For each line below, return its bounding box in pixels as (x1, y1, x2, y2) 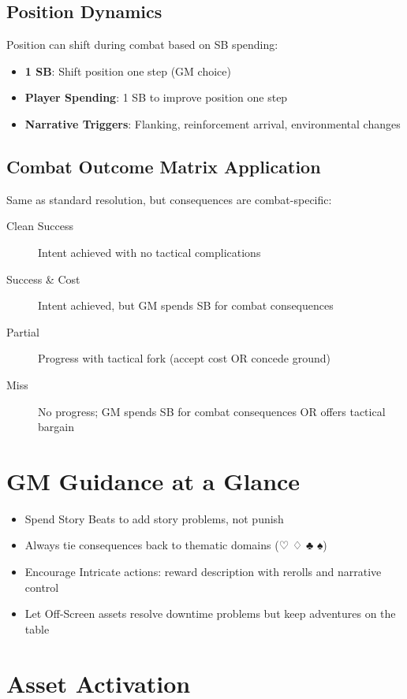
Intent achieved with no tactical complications (38, 244, 261, 260)
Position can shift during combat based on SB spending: (6, 36, 278, 53)
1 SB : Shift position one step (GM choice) (24, 62, 231, 79)
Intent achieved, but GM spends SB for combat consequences (38, 297, 334, 314)
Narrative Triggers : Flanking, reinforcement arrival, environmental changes (24, 115, 401, 132)
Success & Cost (6, 270, 80, 287)
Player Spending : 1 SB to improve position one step (24, 89, 288, 106)
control (24, 578, 59, 595)
